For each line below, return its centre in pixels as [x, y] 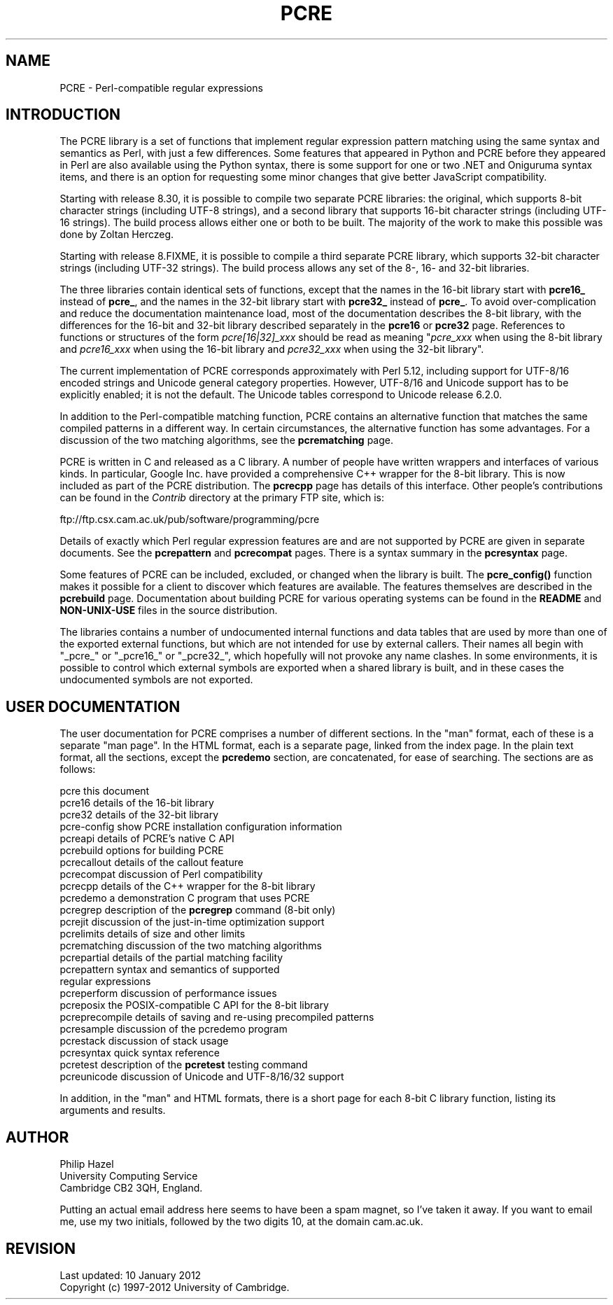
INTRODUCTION [63, 115]
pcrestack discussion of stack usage [144, 1041]
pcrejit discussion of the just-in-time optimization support [192, 922]
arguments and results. [113, 1110]
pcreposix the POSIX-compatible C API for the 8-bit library [194, 1005]
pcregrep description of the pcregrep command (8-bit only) [198, 910]
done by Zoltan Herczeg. [117, 235]
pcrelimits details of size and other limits [153, 934]
